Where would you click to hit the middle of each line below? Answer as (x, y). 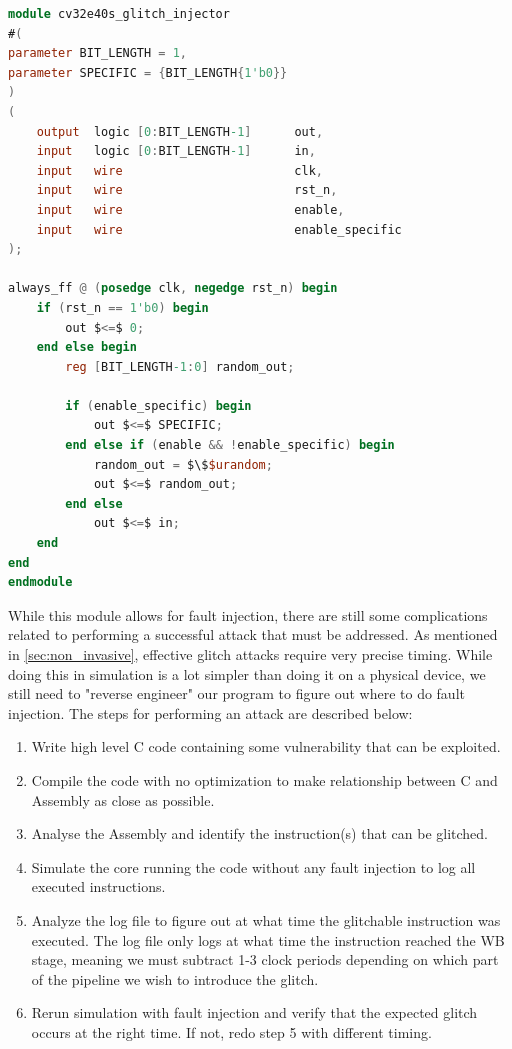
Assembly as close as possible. (123, 799)
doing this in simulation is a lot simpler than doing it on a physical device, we (247, 673)
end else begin (86, 347)
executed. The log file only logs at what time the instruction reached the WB (268, 939)
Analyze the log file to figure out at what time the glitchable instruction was (266, 919)
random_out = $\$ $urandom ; (183, 464)
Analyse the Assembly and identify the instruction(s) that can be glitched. (260, 833)
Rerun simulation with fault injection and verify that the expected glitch (254, 1012)
